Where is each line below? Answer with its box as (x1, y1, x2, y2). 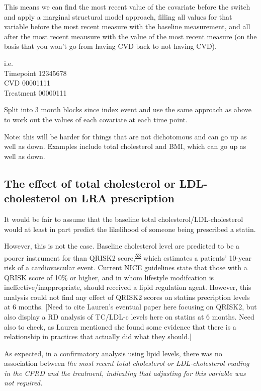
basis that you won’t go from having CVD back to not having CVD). (4, 41, 217, 51)
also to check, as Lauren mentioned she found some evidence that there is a (4, 321, 236, 332)
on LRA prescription (64, 190, 175, 206)
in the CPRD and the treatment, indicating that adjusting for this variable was (4, 367, 246, 378)
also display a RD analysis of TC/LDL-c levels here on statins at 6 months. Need (4, 311, 254, 322)
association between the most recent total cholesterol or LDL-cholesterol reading (4, 358, 249, 368)
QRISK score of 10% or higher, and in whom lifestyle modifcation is (4, 272, 214, 282)
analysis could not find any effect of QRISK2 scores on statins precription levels (4, 291, 250, 302)
